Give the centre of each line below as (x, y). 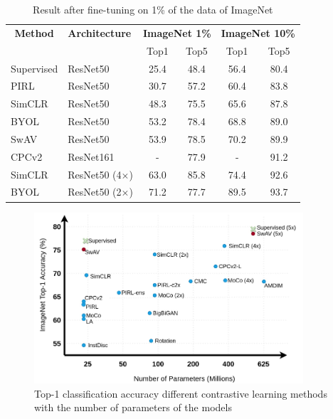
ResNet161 (91, 156)
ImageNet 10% (258, 32)
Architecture (100, 32)
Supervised (35, 68)
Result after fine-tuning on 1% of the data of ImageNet (153, 9)
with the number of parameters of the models (133, 407)
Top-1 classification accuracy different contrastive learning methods (181, 393)
